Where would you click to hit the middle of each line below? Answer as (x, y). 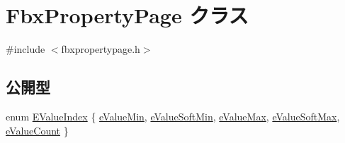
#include (26, 49)
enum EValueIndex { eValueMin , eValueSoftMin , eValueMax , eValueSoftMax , (173, 116)
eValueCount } (37, 130)
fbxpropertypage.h (101, 49)
